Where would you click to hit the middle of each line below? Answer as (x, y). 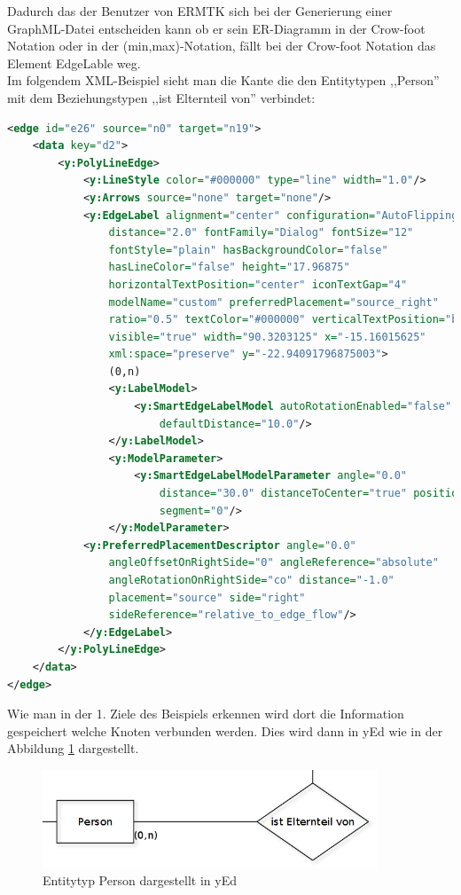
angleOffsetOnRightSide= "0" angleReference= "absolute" (273, 563)
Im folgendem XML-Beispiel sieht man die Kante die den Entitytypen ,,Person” (223, 80)
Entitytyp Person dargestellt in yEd (140, 880)
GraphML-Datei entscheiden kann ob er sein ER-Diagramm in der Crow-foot (216, 28)
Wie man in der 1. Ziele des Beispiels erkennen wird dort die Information (206, 714)
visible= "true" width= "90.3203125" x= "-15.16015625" (267, 337)
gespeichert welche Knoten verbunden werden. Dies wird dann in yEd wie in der (225, 730)
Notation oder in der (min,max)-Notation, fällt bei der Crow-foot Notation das (222, 46)
